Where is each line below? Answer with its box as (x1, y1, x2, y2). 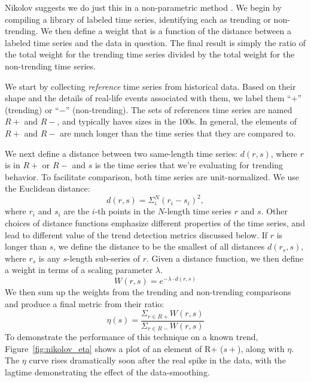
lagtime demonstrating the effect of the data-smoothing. (5, 365, 210, 378)
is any (38, 251, 60, 264)
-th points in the (94, 205, 155, 217)
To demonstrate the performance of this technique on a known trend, (5, 331, 258, 343)
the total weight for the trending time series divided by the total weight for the (5, 48, 295, 60)
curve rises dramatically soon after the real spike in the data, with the (29, 354, 286, 366)
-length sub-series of (66, 251, 140, 264)
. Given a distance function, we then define (146, 251, 304, 264)
